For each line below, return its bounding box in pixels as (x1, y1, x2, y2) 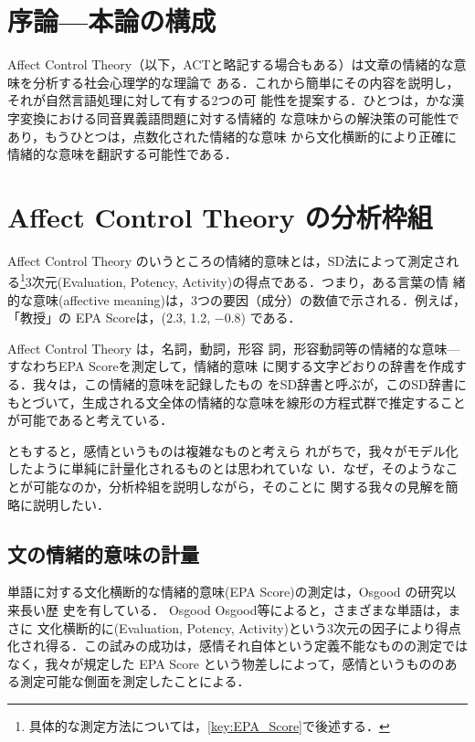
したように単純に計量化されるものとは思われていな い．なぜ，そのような (7, 459, 446, 478)
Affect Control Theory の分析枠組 (7, 197, 433, 235)
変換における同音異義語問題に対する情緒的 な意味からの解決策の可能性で (19, 108, 459, 127)
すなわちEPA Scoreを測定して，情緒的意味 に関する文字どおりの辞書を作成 (7, 356, 455, 376)
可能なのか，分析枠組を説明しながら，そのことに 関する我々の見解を (32, 477, 446, 495)
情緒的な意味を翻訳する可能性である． (7, 144, 237, 164)
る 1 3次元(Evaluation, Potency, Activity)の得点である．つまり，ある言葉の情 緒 (7, 270, 466, 291)
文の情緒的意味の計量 (7, 539, 199, 567)
